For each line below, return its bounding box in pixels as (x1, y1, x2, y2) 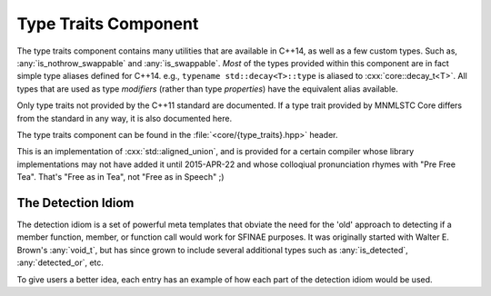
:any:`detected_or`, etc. (16, 257, 105, 268)
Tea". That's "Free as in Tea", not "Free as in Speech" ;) (16, 172, 225, 183)
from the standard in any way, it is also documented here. (16, 113, 232, 123)
